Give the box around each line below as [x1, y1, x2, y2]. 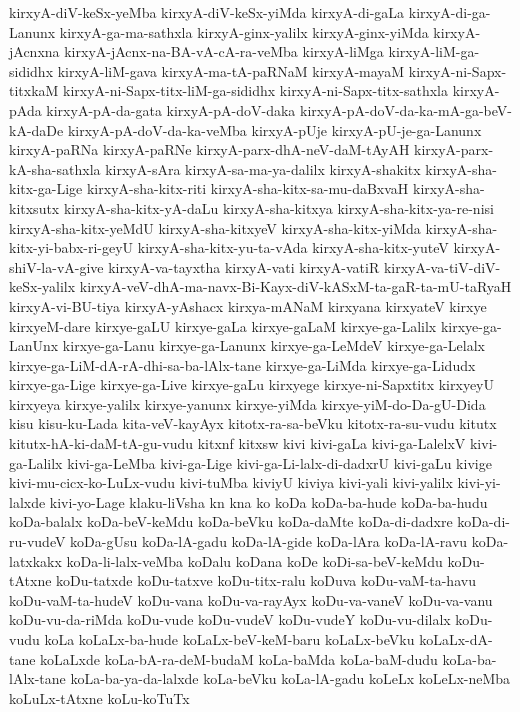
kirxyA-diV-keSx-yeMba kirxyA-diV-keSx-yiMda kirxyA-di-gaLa [9, 2, 405, 22]
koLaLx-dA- [419, 629, 493, 649]
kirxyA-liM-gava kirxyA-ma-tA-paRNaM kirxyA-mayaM [57, 60, 405, 81]
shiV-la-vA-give [9, 256, 104, 277]
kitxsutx [9, 197, 60, 218]
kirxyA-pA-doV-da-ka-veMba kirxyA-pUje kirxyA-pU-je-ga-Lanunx [67, 119, 482, 140]
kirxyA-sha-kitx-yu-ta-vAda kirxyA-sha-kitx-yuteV [137, 237, 449, 258]
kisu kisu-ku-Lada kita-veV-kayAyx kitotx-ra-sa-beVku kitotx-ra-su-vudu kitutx [9, 413, 497, 434]
